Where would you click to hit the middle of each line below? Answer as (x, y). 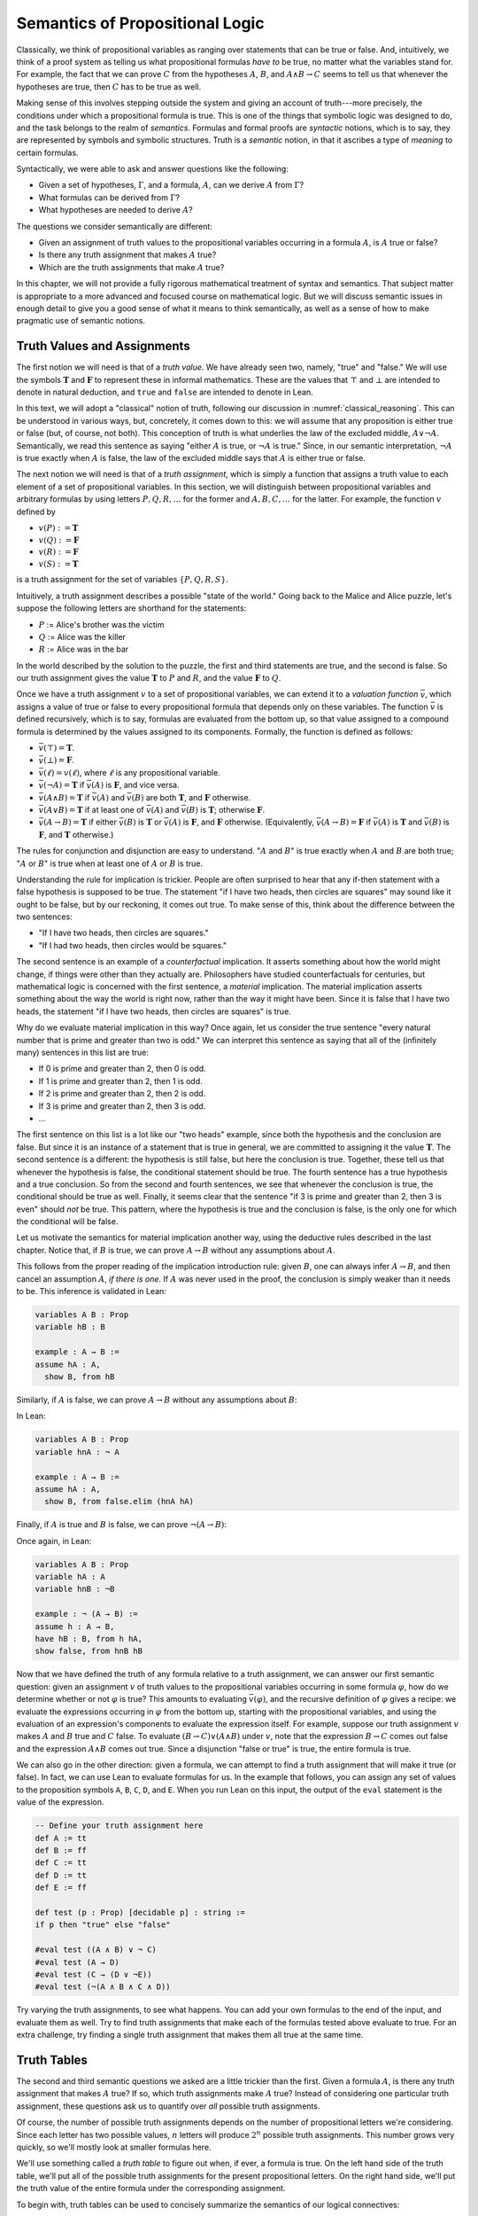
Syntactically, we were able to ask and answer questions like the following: (153, 169)
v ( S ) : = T (58, 564)
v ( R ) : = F (58, 552)
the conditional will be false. (67, 1221)
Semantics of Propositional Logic (140, 23)
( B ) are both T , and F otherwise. (191, 797)
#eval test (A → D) (77, 1962)
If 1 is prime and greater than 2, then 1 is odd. (120, 1081)
